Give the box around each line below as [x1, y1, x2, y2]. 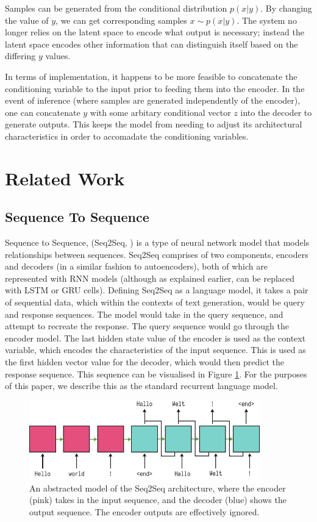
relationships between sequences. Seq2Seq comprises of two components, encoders [5, 248, 308, 260]
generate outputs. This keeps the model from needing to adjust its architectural [5, 118, 302, 130]
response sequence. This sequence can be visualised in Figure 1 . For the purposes [5, 367, 307, 380]
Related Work [5, 165, 125, 190]
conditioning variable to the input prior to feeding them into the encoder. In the [5, 82, 305, 95]
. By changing [260, 2, 312, 14]
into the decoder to [240, 105, 312, 118]
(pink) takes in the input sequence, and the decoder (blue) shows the [29, 493, 287, 506]
